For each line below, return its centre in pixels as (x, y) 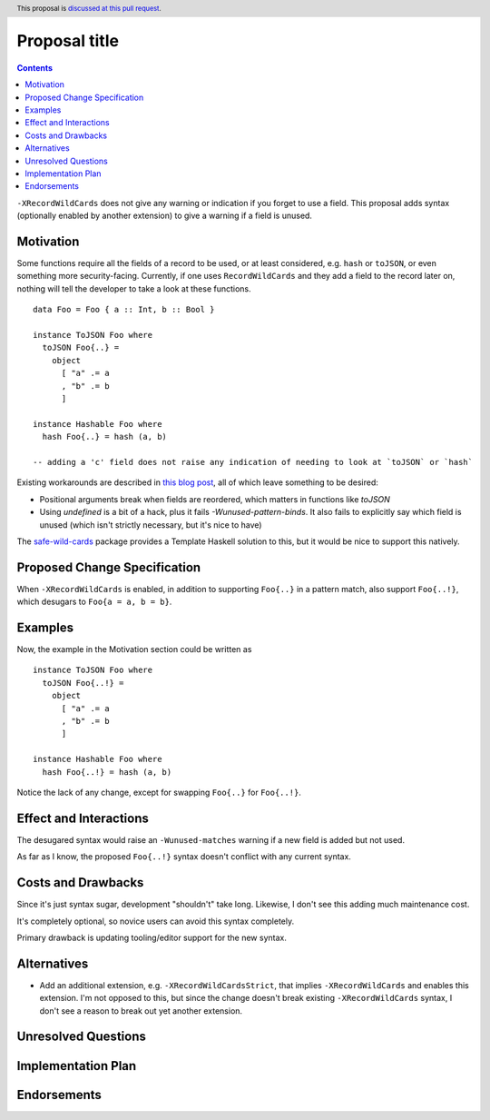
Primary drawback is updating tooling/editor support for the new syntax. (152, 937)
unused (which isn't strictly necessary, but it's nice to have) (151, 525)
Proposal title (68, 41)
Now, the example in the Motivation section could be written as (134, 649)
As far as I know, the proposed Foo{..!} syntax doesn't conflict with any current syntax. (184, 857)
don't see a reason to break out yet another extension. (141, 1011)
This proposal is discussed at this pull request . (89, 8)
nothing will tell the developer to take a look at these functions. (134, 288)
